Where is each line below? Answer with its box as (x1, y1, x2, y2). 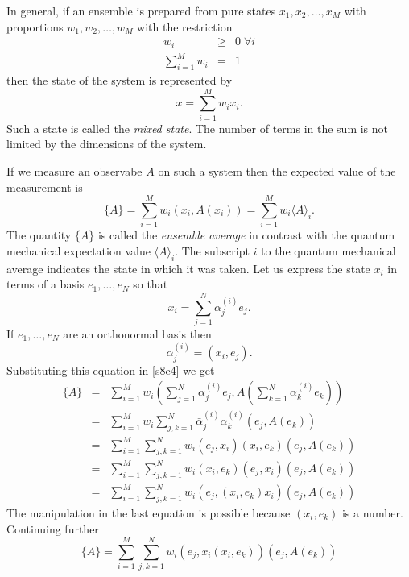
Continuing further (6, 520, 99, 537)
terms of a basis (6, 276, 85, 293)
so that (133, 276, 168, 293)
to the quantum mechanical (261, 242, 396, 259)
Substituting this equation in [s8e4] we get (6, 361, 215, 378)
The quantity (6, 226, 72, 243)
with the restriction (137, 18, 233, 35)
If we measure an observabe (6, 162, 143, 179)
